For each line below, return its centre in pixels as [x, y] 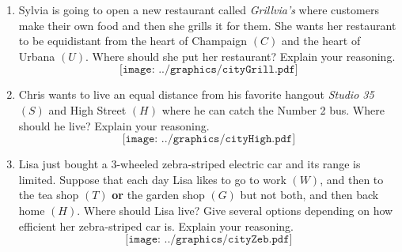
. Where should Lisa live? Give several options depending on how [235, 210]
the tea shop [49, 195]
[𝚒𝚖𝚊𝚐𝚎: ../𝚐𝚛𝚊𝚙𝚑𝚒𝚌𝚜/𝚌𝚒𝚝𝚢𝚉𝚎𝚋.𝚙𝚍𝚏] [209, 240]
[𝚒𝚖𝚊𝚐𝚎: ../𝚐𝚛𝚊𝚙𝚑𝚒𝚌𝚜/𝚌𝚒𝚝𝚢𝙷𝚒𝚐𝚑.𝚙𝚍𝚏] [209, 139]
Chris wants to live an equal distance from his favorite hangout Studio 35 [196, 94]
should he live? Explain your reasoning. [114, 125]
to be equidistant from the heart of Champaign [133, 41]
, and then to [352, 179]
